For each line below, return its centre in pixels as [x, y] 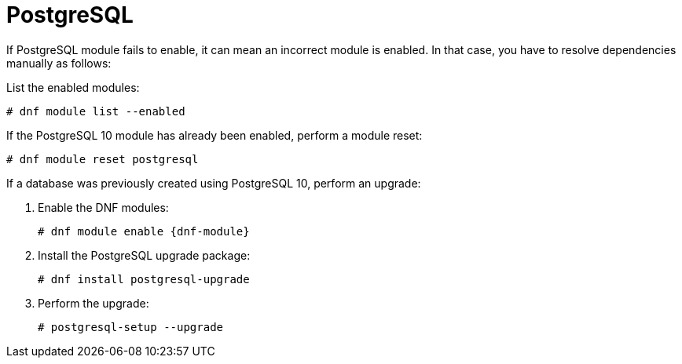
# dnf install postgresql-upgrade [144, 279]
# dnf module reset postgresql [103, 159]
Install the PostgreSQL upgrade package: [144, 255]
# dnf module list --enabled [96, 111]
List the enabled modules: [73, 87]
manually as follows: [59, 63]
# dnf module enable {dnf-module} [144, 231]
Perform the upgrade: [93, 303]
